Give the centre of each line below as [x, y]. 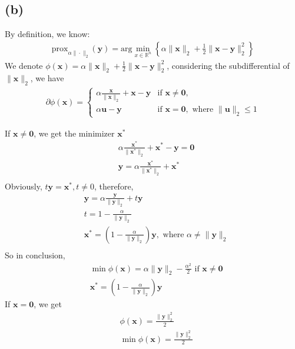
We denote [24, 65]
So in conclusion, [35, 255]
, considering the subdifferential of [228, 65]
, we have [47, 78]
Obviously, [24, 186]
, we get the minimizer [74, 133]
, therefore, [114, 186]
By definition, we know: [47, 34]
